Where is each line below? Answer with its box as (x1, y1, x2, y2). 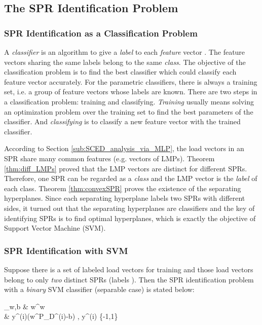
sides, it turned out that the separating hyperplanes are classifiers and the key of (4, 202, 255, 213)
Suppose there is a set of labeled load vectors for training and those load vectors (4, 264, 253, 274)
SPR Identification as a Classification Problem (4, 26, 198, 39)
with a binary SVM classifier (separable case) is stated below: (4, 284, 195, 295)
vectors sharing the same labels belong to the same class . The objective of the (4, 56, 246, 67)
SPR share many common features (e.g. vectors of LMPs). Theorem (4, 153, 215, 163)
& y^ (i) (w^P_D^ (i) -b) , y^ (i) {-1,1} (4, 311, 118, 321)
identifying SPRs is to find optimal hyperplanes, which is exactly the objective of (4, 212, 256, 223)
